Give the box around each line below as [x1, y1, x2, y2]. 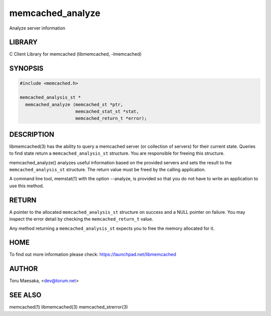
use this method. [9, 183, 44, 189]
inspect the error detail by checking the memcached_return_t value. [9, 216, 154, 222]
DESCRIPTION [9, 130, 55, 139]
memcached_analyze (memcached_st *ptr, [25, 102, 123, 107]
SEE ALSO [9, 291, 42, 299]
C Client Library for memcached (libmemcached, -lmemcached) [9, 51, 142, 57]
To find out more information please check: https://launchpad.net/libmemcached [9, 251, 177, 257]
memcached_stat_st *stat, [75, 109, 139, 115]
